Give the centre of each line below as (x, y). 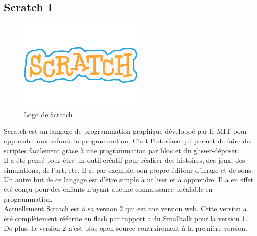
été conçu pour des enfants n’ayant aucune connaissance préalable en (108, 189)
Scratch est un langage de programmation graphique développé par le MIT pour (126, 131)
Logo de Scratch (48, 114)
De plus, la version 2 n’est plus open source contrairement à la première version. (126, 228)
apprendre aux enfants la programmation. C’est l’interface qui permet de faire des (128, 140)
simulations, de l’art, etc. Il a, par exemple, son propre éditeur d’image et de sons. (128, 169)
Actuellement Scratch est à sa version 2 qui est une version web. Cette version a (125, 209)
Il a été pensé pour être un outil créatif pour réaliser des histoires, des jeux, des (125, 160)
